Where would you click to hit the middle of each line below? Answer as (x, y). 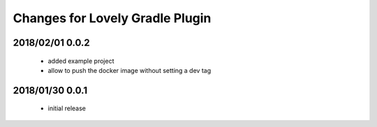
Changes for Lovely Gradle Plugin (112, 18)
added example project (81, 61)
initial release (67, 108)
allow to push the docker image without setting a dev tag (130, 70)
